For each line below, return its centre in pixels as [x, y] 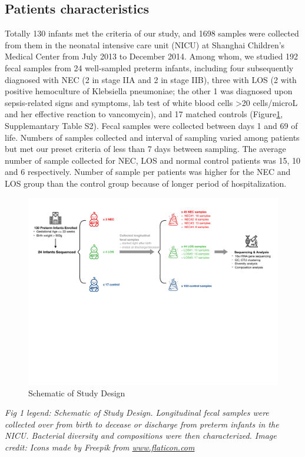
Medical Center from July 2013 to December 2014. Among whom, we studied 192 [151, 56]
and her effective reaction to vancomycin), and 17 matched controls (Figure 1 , [144, 114]
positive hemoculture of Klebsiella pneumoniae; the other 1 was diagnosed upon [149, 91]
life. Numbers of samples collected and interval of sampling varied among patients [152, 137]
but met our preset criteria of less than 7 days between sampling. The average [145, 149]
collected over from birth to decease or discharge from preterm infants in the [142, 424]
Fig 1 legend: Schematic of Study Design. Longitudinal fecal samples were [137, 413]
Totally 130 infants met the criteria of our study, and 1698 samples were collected [152, 33]
